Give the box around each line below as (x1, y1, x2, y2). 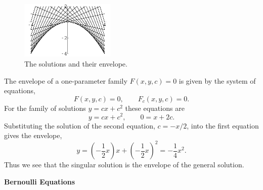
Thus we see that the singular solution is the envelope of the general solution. (4, 159, 244, 170)
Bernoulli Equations (4, 176, 75, 186)
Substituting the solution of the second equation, (4, 120, 155, 131)
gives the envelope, (4, 130, 62, 141)
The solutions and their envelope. (24, 58, 127, 69)
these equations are (125, 102, 185, 113)
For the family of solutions (4, 102, 86, 113)
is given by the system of (179, 75, 256, 86)
